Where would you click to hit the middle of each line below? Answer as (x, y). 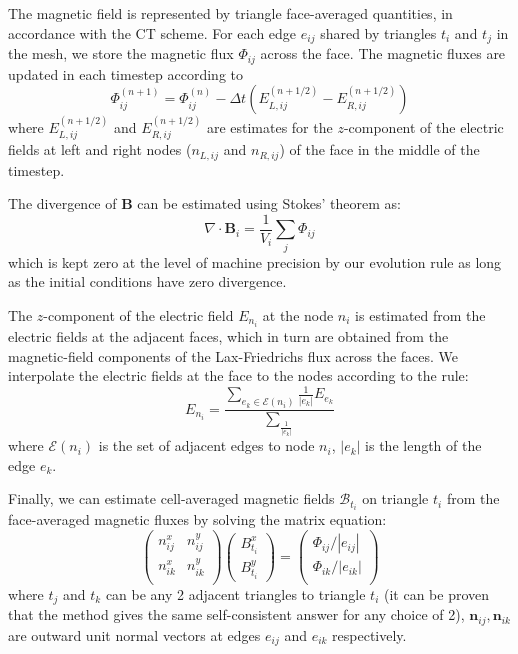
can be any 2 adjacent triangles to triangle (235, 593)
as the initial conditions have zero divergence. (147, 281)
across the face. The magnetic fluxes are (383, 53)
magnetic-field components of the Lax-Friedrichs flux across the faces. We (233, 355)
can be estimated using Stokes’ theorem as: (269, 203)
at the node (298, 314)
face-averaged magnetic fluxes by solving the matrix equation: (197, 519)
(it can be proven (437, 593)
